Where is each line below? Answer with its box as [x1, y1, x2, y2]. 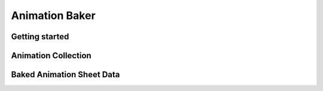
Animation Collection [11, 51, 92, 61]
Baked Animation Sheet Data [11, 70, 120, 80]
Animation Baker [11, 9, 96, 22]
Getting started [11, 32, 69, 42]
